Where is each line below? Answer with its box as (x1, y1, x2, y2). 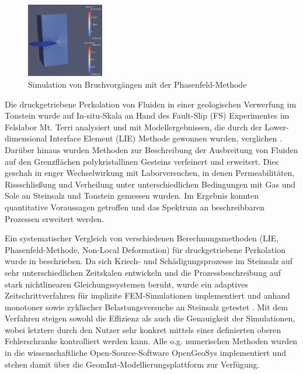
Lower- (264, 120, 289, 133)
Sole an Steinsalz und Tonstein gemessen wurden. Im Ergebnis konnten (5, 189, 259, 202)
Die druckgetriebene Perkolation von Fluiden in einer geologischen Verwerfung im (5, 98, 297, 110)
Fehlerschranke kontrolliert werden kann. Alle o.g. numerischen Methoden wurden (5, 335, 298, 347)
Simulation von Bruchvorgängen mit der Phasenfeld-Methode (28, 78, 247, 91)
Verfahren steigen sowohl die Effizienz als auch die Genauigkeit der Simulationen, (5, 312, 295, 324)
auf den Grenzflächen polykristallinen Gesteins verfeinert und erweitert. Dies (5, 155, 279, 167)
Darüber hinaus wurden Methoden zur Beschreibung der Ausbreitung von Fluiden (5, 143, 298, 155)
